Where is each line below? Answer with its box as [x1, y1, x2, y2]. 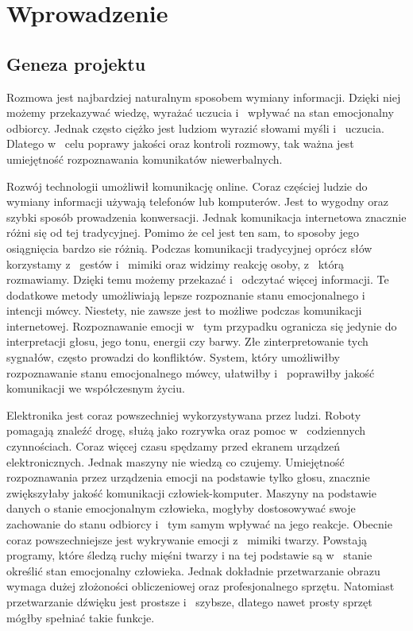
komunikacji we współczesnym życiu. [6, 380, 185, 397]
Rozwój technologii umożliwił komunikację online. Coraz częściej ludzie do [6, 177, 368, 194]
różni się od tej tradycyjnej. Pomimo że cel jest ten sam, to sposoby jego [6, 224, 359, 241]
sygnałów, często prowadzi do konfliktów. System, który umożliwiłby [6, 349, 340, 366]
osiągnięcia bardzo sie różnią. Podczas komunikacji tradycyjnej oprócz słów [6, 239, 372, 256]
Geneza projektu [6, 51, 146, 75]
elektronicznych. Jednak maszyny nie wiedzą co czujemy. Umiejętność [6, 453, 345, 470]
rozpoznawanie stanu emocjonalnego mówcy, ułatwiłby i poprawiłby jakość [6, 364, 375, 381]
